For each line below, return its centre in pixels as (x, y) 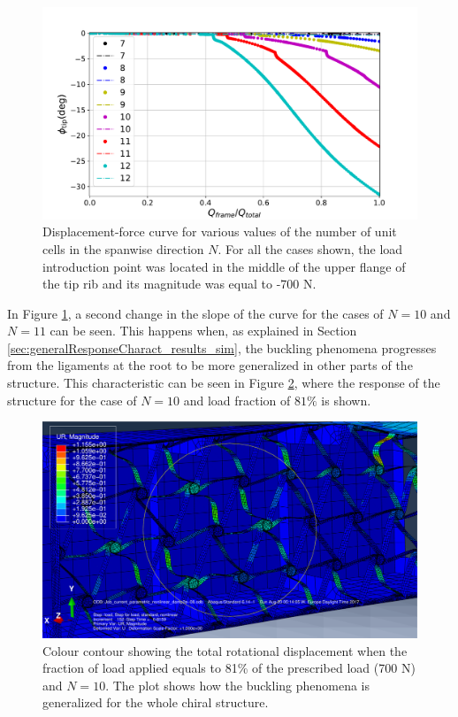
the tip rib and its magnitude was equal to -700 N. (179, 284)
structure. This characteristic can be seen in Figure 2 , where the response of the (224, 383)
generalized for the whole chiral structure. (156, 702)
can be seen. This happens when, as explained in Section (203, 331)
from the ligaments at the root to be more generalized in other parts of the (210, 365)
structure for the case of (72, 400)
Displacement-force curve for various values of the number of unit (220, 231)
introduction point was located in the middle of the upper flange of (224, 266)
